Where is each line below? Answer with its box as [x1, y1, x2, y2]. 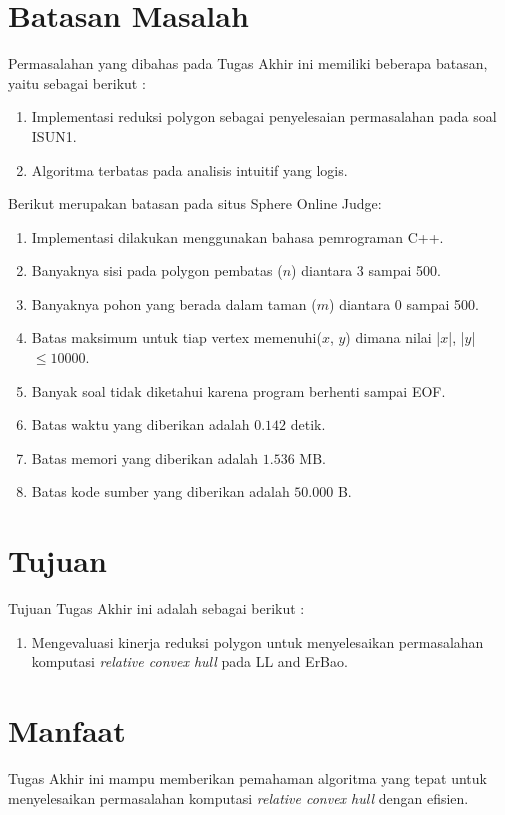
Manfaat [8, 710, 126, 751]
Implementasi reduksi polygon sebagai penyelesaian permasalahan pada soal [31, 106, 497, 127]
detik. [290, 414, 326, 435]
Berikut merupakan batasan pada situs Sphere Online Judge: [8, 193, 382, 214]
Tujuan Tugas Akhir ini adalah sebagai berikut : [8, 598, 305, 619]
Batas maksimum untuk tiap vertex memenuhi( [31, 327, 322, 348]
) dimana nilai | [345, 327, 441, 348]
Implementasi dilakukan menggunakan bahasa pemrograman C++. [31, 226, 444, 247]
